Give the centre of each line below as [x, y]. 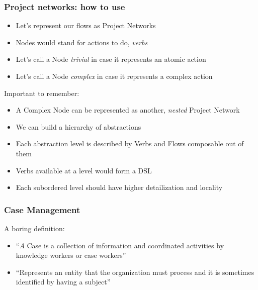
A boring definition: [34, 228]
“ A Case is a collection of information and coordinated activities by [120, 245]
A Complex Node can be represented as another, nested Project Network [128, 110]
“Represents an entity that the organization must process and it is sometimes [135, 272]
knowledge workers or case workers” [71, 255]
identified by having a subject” [63, 282]
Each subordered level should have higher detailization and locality [119, 187]
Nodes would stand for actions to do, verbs [82, 42]
